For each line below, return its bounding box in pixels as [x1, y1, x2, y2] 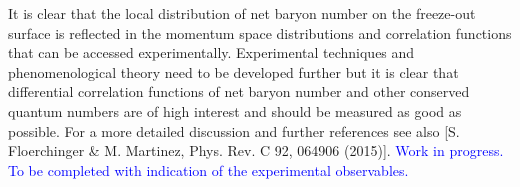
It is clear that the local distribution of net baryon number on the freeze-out [8, 3, 476, 23]
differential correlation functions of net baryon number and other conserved [8, 81, 470, 102]
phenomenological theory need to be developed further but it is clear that [8, 61, 459, 82]
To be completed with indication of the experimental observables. [8, 159, 409, 180]
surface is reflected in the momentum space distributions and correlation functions [8, 22, 512, 43]
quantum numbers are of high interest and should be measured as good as [8, 100, 462, 121]
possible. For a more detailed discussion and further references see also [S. [8, 120, 460, 141]
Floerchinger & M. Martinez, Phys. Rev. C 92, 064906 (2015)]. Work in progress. [8, 140, 504, 161]
